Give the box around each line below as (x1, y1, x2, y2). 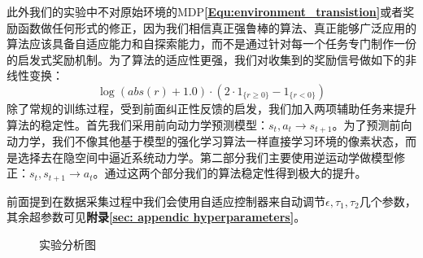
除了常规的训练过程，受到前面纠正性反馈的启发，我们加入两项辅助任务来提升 (7, 99, 416, 116)
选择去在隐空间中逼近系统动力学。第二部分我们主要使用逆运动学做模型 (17, 148, 394, 165)
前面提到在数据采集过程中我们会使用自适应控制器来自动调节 (7, 192, 325, 209)
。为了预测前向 (332, 116, 412, 133)
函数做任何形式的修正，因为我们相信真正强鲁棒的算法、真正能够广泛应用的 (17, 19, 416, 36)
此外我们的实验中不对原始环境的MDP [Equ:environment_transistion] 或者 (7, 3, 403, 20)
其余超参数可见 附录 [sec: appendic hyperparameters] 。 (7, 208, 306, 225)
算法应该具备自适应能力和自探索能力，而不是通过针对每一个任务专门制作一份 (7, 35, 416, 52)
